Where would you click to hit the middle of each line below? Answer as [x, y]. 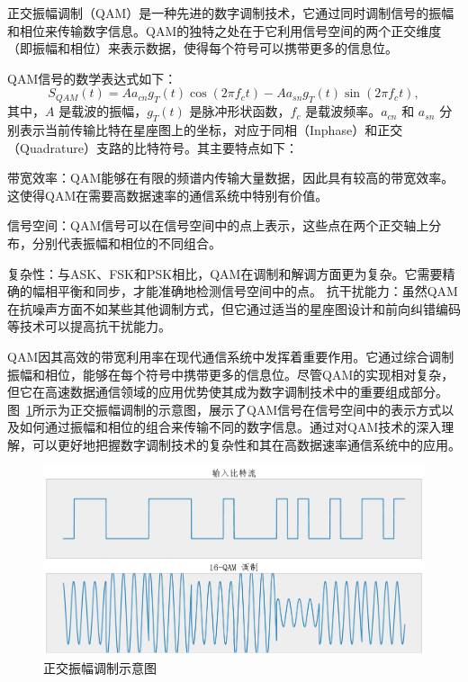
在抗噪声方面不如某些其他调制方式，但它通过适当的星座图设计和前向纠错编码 [234, 308]
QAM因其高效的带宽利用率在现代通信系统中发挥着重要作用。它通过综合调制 [231, 356]
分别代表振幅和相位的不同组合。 [126, 242]
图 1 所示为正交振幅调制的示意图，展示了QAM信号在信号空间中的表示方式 [225, 409]
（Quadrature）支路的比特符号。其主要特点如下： [153, 147]
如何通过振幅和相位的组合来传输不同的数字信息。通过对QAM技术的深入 [230, 427]
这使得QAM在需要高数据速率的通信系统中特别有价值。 [168, 195]
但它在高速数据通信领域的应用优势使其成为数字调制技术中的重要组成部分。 [228, 392]
